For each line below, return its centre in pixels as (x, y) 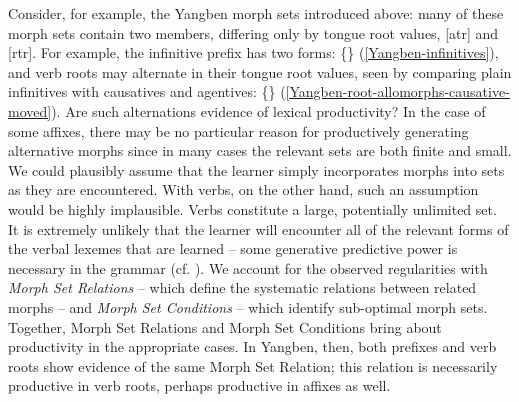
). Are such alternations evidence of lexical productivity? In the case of (268, 110)
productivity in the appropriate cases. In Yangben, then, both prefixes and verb (252, 346)
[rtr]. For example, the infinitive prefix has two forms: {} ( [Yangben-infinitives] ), (253, 52)
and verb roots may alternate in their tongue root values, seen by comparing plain (260, 71)
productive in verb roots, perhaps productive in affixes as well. (199, 385)
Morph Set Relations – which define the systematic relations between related (242, 287)
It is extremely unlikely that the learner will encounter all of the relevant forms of (258, 228)
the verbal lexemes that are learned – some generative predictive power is (233, 248)
